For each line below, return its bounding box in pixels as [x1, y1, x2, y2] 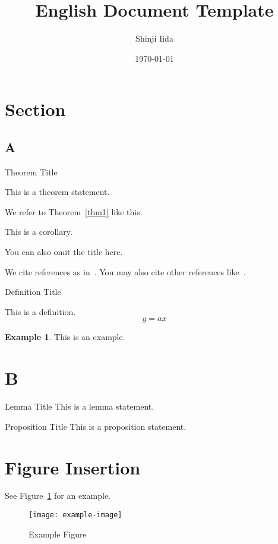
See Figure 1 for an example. [5, 489, 111, 502]
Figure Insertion [5, 455, 141, 479]
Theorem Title [5, 165, 58, 178]
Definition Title [5, 285, 61, 298]
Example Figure [29, 527, 87, 540]
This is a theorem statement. [5, 185, 110, 198]
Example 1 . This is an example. [5, 331, 125, 343]
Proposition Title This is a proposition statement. [5, 420, 187, 432]
